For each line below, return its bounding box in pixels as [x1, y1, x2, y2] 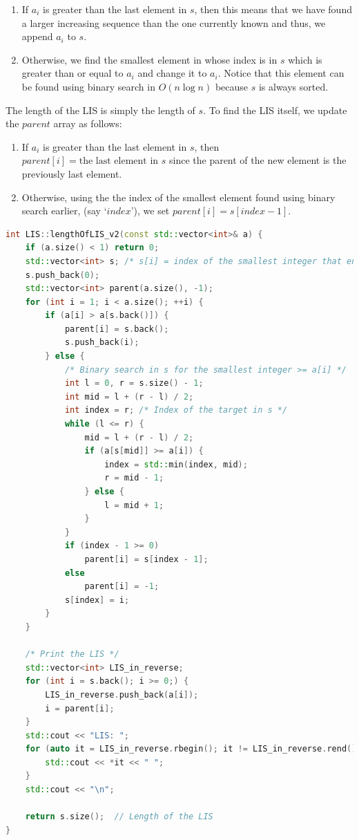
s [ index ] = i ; [64, 595, 130, 605]
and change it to [137, 66, 207, 80]
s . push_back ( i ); [64, 337, 139, 348]
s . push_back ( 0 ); [25, 270, 100, 280]
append [21, 29, 53, 44]
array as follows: [53, 116, 122, 131]
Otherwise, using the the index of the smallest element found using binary [21, 189, 336, 204]
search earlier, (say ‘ [21, 203, 107, 218]
